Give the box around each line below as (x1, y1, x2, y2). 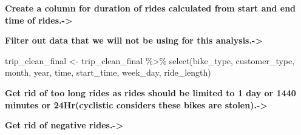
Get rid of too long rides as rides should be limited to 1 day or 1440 (5, 86, 296, 99)
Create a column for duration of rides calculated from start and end (5, 2, 296, 14)
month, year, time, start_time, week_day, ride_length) (5, 66, 211, 79)
